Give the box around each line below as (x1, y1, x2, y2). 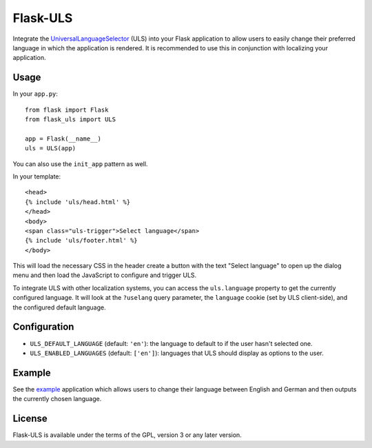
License (12, 413, 48, 425)
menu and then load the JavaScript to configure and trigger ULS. (12, 271, 197, 279)
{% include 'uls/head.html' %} (25, 198, 131, 206)
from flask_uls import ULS (25, 116, 116, 123)
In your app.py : (12, 90, 59, 98)
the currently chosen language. (12, 395, 102, 403)
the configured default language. (12, 303, 106, 312)
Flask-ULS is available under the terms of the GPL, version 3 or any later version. (12, 431, 242, 439)
